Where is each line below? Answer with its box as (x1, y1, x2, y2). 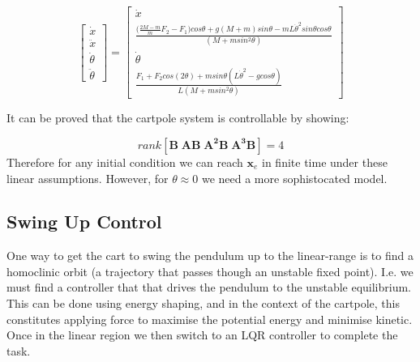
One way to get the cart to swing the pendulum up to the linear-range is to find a (6, 247, 414, 264)
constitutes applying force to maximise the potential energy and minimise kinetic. (6, 310, 413, 327)
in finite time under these (262, 153, 388, 170)
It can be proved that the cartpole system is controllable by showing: (6, 109, 349, 126)
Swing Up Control (6, 209, 162, 234)
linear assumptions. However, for (6, 169, 169, 186)
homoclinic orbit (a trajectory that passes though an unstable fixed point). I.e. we (6, 262, 414, 279)
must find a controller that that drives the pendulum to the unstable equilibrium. (6, 279, 411, 296)
